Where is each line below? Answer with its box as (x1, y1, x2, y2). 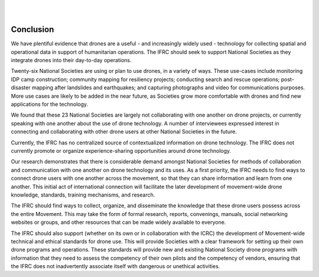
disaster (11, 84, 31, 91)
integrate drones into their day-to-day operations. (11, 57, 132, 64)
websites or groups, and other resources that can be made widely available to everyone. (11, 219, 226, 226)
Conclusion (11, 24, 54, 35)
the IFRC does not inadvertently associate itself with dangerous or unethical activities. (11, 263, 220, 270)
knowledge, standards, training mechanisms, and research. (11, 191, 155, 198)
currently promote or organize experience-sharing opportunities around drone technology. (11, 147, 232, 154)
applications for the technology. (11, 101, 89, 108)
